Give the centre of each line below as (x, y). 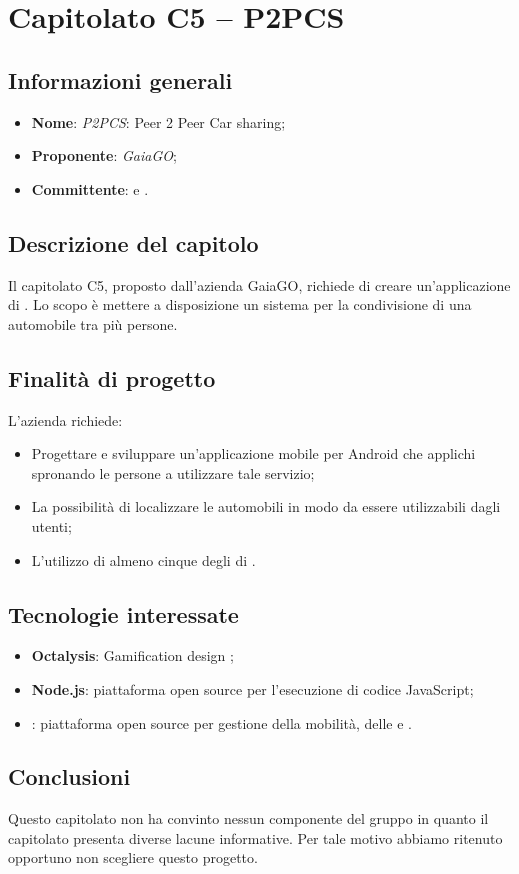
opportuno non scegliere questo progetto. (133, 857)
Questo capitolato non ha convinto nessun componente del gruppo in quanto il (248, 818)
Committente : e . (90, 188)
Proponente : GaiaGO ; (104, 155)
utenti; (51, 525)
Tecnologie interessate (123, 613)
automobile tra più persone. (93, 323)
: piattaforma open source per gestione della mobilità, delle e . (222, 722)
